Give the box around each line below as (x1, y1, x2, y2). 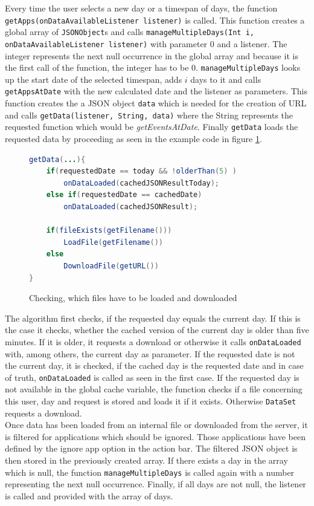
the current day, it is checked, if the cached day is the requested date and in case (5, 359, 304, 372)
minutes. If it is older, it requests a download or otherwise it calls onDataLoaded (5, 335, 301, 348)
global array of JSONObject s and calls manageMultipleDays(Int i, (5, 25, 254, 38)
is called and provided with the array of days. (5, 489, 173, 502)
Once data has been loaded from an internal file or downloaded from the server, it (5, 418, 308, 431)
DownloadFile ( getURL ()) (63, 261, 159, 270)
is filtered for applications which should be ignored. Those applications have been (5, 430, 306, 443)
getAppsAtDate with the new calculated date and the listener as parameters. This (5, 85, 308, 97)
